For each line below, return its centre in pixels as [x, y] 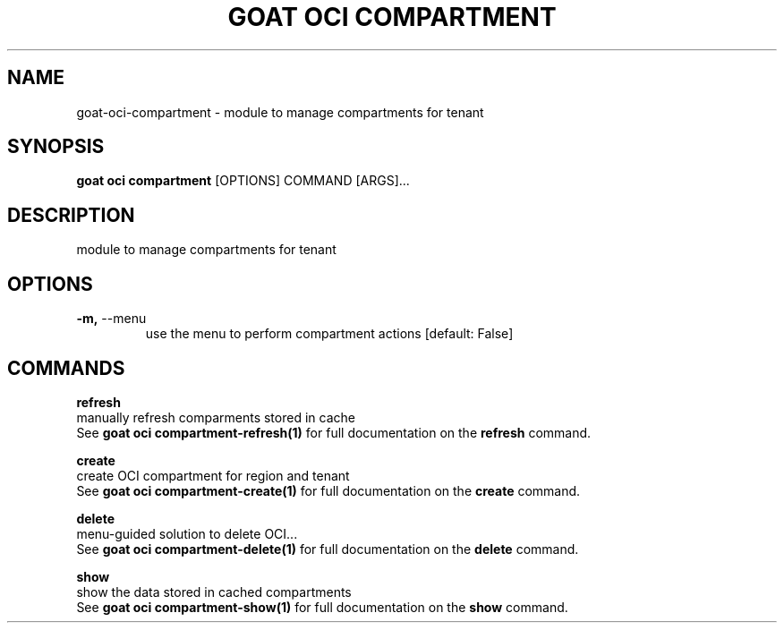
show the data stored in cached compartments [214, 592]
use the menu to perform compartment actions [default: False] [329, 334]
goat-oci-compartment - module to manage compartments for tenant [280, 112]
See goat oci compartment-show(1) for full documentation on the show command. [322, 607]
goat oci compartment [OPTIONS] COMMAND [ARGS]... [243, 181]
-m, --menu [111, 319]
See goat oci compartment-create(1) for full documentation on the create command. [328, 490]
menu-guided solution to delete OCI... [187, 533]
